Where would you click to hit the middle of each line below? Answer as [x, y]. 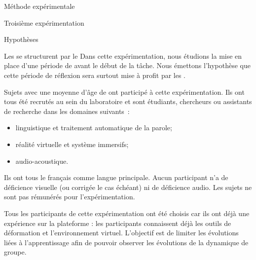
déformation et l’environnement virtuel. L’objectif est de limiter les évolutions [121, 233]
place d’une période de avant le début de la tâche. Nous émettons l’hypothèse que [127, 65]
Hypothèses [21, 39]
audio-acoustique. [42, 161]
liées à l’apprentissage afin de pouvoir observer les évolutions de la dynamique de [126, 242]
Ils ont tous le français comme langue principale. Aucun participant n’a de [116, 177]
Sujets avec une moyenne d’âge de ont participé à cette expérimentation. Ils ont [124, 92]
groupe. [15, 252]
